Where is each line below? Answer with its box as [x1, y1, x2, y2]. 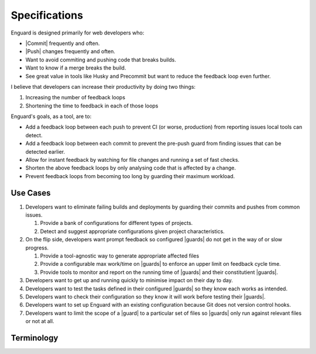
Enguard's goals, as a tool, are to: [11, 113, 92, 120]
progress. [25, 244, 49, 251]
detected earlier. [25, 148, 66, 155]
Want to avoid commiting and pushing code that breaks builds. [25, 56, 177, 63]
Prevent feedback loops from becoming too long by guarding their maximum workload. [25, 172, 235, 179]
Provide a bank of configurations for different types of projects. [40, 220, 193, 227]
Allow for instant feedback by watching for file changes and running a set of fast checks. [25, 157, 240, 164]
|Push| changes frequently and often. [25, 48, 115, 55]
